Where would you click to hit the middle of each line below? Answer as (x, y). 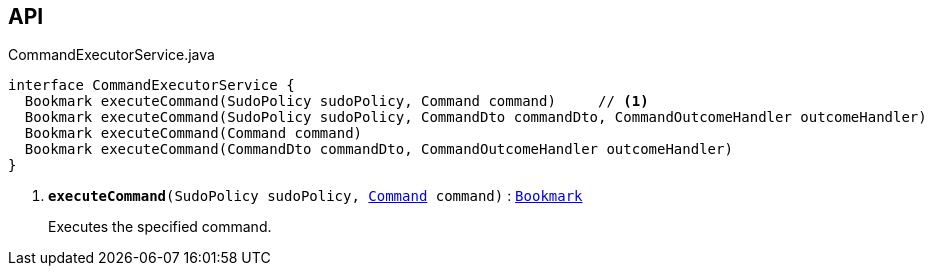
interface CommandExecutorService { (151, 85)
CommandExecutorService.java (111, 55)
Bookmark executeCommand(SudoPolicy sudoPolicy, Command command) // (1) (336, 101)
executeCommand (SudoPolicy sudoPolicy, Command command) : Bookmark (315, 196)
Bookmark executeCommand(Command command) (193, 133)
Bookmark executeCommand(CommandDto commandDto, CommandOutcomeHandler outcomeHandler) (378, 149)
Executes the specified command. (160, 227)
